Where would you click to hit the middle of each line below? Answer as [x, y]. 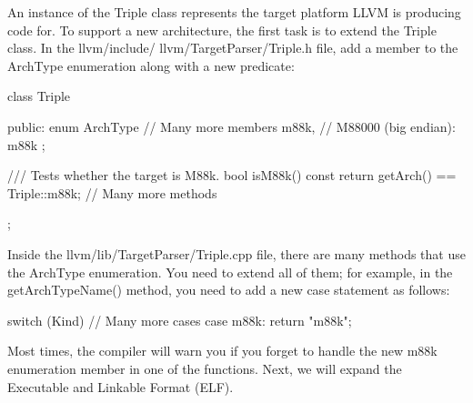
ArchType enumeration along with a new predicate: [151, 65]
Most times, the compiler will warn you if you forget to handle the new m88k [222, 351]
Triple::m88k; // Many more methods [112, 192]
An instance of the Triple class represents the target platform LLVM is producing [234, 12]
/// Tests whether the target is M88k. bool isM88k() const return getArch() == [232, 175]
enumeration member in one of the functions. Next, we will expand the [205, 368]
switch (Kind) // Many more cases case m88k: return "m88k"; [180, 320]
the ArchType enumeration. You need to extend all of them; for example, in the [230, 272]
